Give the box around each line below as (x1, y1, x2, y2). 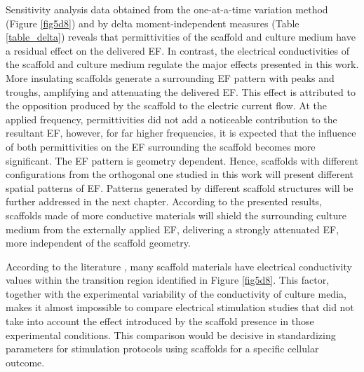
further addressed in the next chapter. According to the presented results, (6, 194, 322, 209)
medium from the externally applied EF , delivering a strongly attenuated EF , (6, 221, 339, 236)
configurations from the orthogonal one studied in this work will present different (6, 167, 354, 181)
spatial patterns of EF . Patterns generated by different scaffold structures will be (6, 180, 353, 195)
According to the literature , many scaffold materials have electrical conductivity (6, 259, 352, 273)
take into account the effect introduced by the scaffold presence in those (6, 314, 314, 329)
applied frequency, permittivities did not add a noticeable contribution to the (6, 111, 337, 126)
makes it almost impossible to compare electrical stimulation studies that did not (6, 300, 354, 315)
